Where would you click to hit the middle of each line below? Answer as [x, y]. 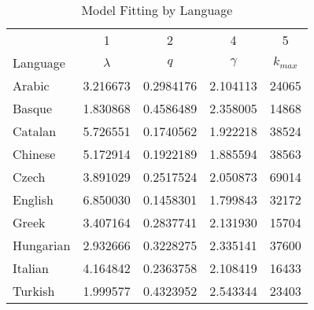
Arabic [31, 85]
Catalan [35, 131]
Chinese [34, 154]
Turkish [34, 291]
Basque [33, 108]
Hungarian [42, 245]
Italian [31, 268]
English [33, 199]
